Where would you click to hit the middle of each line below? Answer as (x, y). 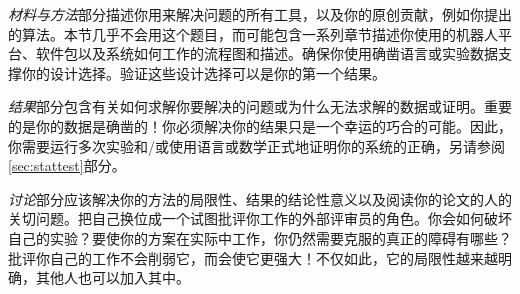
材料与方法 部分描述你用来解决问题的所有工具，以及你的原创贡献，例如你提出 (260, 14)
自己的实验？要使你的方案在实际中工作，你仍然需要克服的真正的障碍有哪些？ (260, 237)
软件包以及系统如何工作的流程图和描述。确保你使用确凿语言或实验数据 (266, 53)
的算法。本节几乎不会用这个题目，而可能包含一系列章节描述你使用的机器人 (253, 33)
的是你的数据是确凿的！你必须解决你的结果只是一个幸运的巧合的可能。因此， (260, 125)
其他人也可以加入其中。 (112, 277)
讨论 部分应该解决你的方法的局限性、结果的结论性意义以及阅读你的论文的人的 (260, 198)
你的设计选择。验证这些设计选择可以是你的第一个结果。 (203, 72)
